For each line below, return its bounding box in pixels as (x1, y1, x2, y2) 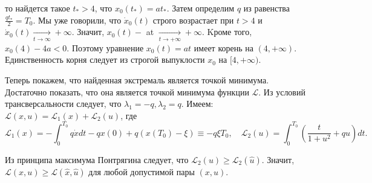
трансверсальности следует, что (5, 97, 122, 110)
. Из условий (258, 85, 305, 98)
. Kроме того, (201, 25, 252, 38)
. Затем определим (166, 2, 235, 14)
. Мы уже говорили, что (33, 13, 122, 26)
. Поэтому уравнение (67, 41, 144, 54)
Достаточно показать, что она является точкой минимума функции (5, 85, 249, 98)
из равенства (243, 2, 290, 14)
